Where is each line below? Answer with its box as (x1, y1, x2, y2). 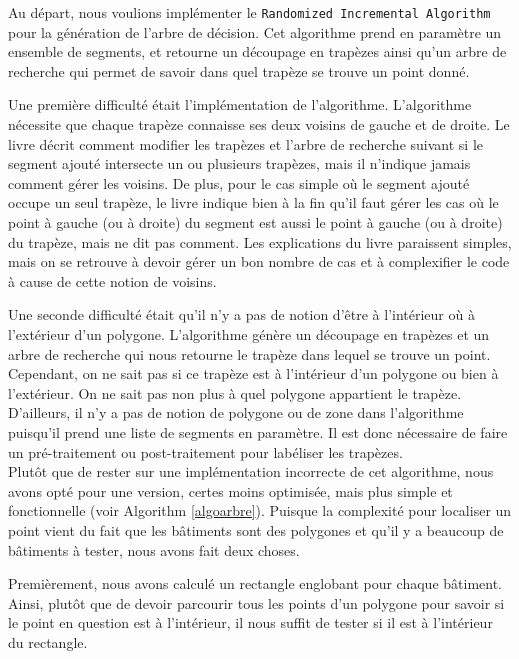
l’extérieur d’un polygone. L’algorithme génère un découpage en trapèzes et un (8, 323, 490, 344)
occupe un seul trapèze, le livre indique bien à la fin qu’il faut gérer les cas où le (8, 192, 499, 213)
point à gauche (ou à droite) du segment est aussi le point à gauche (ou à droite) (8, 212, 503, 232)
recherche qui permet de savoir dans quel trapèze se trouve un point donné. (8, 60, 470, 81)
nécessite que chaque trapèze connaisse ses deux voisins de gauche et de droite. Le (8, 114, 510, 135)
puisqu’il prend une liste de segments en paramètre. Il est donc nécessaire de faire (8, 421, 508, 442)
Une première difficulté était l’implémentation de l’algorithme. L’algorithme (8, 94, 472, 115)
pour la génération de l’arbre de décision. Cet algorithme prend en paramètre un (8, 21, 502, 42)
